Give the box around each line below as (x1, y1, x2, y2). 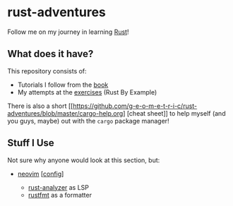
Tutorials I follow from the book (17, 80, 109, 89)
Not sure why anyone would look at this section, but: (7, 156, 160, 164)
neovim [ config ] (17, 169, 64, 178)
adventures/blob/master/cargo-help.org (7, 109, 124, 117)
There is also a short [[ (7, 102, 73, 110)
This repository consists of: (7, 66, 87, 75)
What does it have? (7, 48, 94, 60)
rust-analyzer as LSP (28, 183, 90, 191)
